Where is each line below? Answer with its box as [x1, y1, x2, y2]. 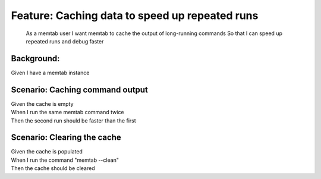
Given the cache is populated [11, 148, 83, 155]
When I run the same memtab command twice [11, 109, 124, 116]
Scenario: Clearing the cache [11, 133, 121, 143]
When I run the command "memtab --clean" [11, 156, 119, 164]
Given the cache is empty [11, 100, 74, 107]
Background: [11, 54, 60, 64]
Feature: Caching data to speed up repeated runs [11, 9, 259, 22]
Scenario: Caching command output [11, 84, 148, 95]
